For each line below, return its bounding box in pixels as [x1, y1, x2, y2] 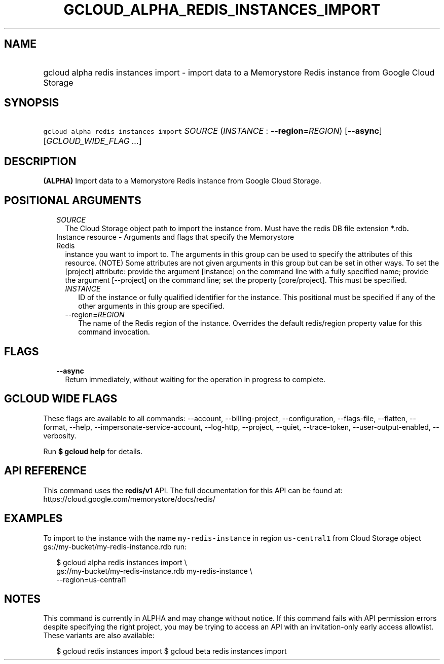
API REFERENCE [4, 464, 87, 477]
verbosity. [43, 431, 77, 440]
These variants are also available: [43, 631, 155, 640]
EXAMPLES [4, 512, 63, 525]
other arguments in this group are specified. [78, 302, 225, 311]
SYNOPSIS [4, 96, 59, 109]
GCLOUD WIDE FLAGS [4, 392, 118, 405]
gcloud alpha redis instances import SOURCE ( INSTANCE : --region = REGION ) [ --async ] [43, 126, 382, 136]
